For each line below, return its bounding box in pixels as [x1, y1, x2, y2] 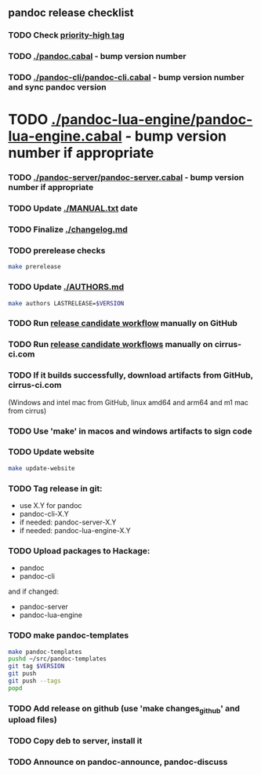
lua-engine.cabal [8, 127, 122, 145]
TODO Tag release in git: [8, 483, 103, 494]
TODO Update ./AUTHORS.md [8, 282, 125, 293]
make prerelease [8, 263, 61, 271]
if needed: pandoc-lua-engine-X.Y [19, 525, 131, 535]
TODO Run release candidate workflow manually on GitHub [8, 318, 237, 329]
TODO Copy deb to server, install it [8, 735, 143, 746]
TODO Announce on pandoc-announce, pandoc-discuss [8, 756, 228, 767]
